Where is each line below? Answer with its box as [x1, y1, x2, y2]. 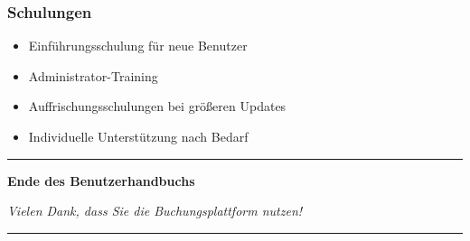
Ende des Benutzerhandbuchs [7, 171, 195, 190]
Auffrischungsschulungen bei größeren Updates [28, 97, 287, 116]
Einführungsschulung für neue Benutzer [28, 36, 248, 55]
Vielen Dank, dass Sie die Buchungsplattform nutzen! [7, 201, 303, 220]
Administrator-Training [28, 66, 158, 85]
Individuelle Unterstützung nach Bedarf [28, 127, 249, 145]
